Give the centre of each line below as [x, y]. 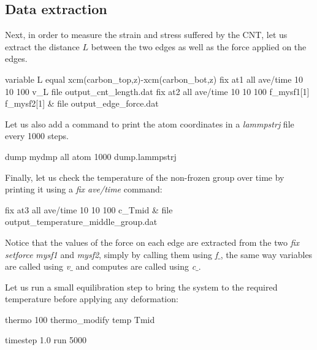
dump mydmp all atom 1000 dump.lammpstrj [91, 156]
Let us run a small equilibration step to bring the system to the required [141, 287]
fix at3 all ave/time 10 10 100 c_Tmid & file [89, 209]
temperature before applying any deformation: [92, 299]
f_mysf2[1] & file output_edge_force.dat [82, 103]
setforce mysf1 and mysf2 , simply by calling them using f [111, 254]
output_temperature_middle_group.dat [81, 222]
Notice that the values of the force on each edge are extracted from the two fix [152, 242]
